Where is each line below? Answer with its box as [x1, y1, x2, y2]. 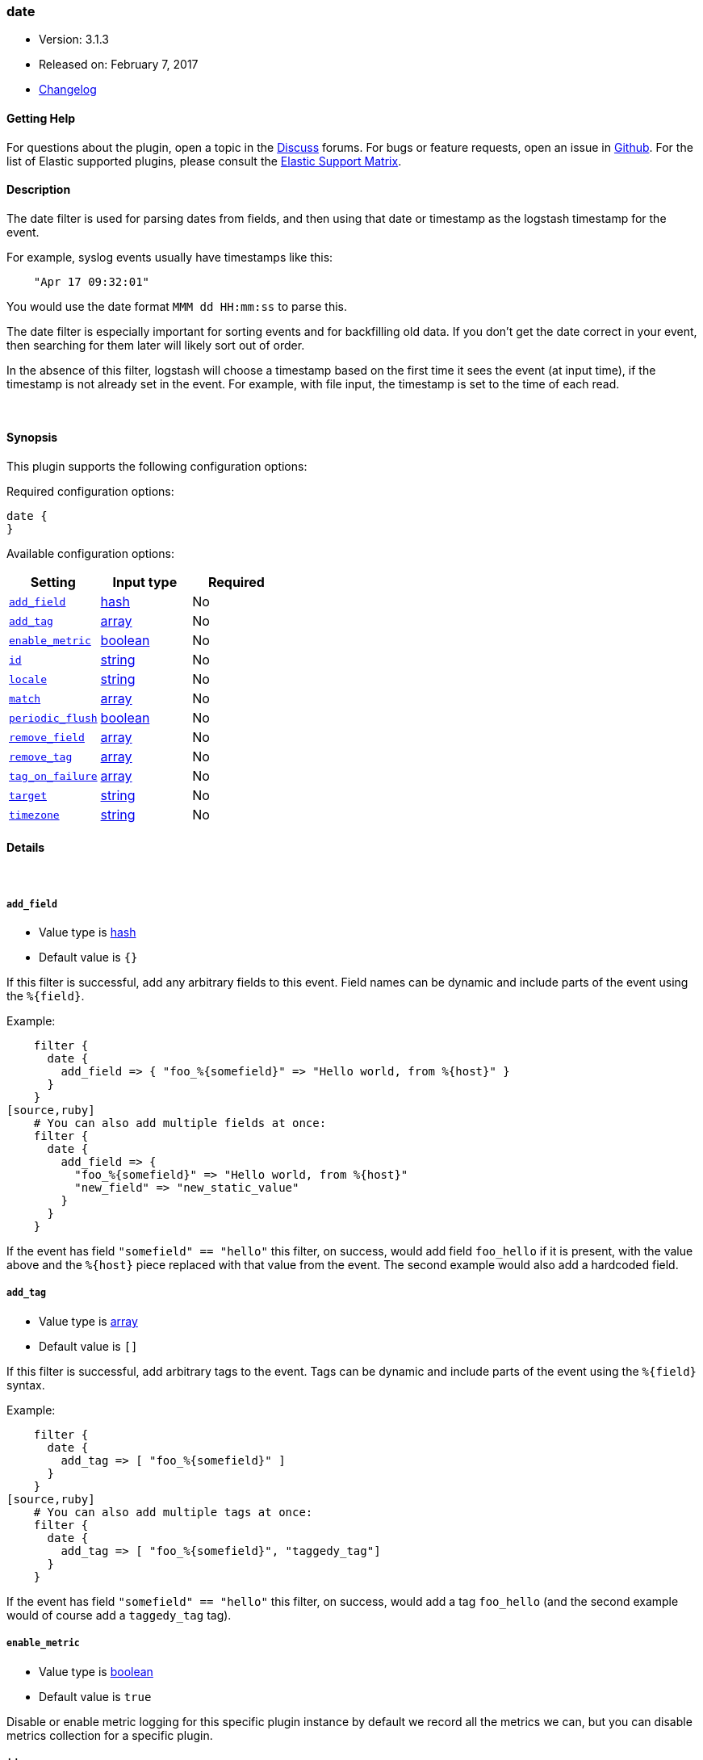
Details [6, 840, 45, 854]
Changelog [39, 82, 97, 97]
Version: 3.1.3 [39, 32, 109, 47]
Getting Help [6, 111, 76, 125]
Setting [30, 574, 76, 591]
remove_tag [9, 750, 73, 763]
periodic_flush [9, 711, 98, 724]
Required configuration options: [6, 484, 174, 499]
